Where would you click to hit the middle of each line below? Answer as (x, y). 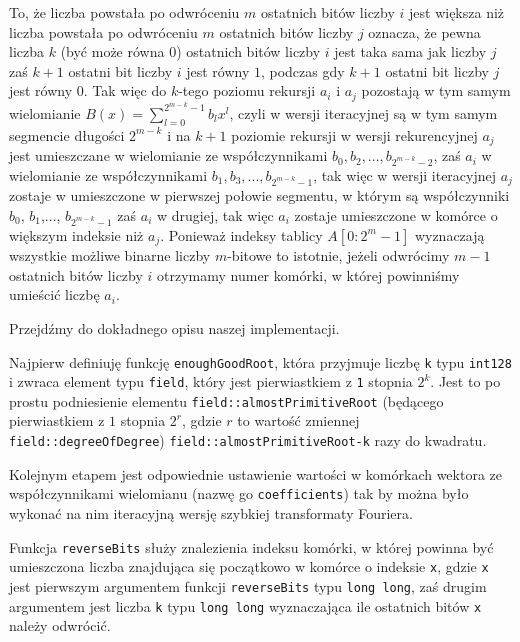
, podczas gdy (302, 70)
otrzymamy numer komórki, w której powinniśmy (308, 274)
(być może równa (112, 51)
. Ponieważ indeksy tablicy (241, 234)
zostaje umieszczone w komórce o (396, 214)
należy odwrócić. (60, 625)
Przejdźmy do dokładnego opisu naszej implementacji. (174, 327)
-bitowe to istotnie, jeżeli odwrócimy (338, 255)
